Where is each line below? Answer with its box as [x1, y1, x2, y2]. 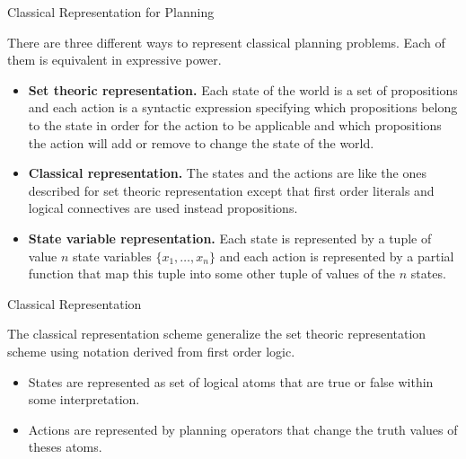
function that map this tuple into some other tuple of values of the [28, 264, 396, 283]
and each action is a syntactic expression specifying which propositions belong [28, 98, 458, 117]
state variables [73, 246, 152, 265]
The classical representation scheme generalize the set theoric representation [7, 324, 426, 343]
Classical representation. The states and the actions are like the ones [28, 163, 426, 182]
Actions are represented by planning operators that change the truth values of [28, 419, 458, 438]
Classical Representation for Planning [7, 3, 215, 21]
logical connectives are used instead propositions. [28, 199, 298, 217]
